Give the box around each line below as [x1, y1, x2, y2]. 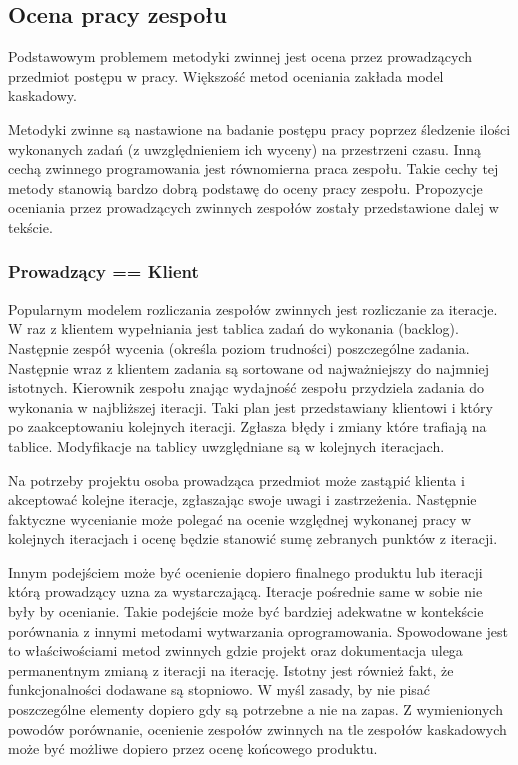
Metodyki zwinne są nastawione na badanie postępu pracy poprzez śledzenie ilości [8, 118, 511, 139]
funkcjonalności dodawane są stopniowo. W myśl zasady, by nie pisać [8, 679, 431, 700]
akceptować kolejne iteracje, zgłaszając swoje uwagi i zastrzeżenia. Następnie [8, 489, 477, 510]
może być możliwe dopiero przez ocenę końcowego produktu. [8, 738, 378, 759]
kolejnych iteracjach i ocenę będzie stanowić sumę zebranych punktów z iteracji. [8, 528, 498, 549]
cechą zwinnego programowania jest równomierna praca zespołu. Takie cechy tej [8, 158, 499, 179]
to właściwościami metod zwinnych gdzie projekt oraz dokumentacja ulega [8, 640, 463, 661]
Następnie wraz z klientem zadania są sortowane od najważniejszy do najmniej [8, 357, 490, 378]
